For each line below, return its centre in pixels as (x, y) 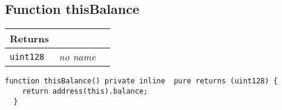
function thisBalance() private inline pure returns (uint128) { (142, 81)
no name (77, 57)
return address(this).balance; (85, 91)
